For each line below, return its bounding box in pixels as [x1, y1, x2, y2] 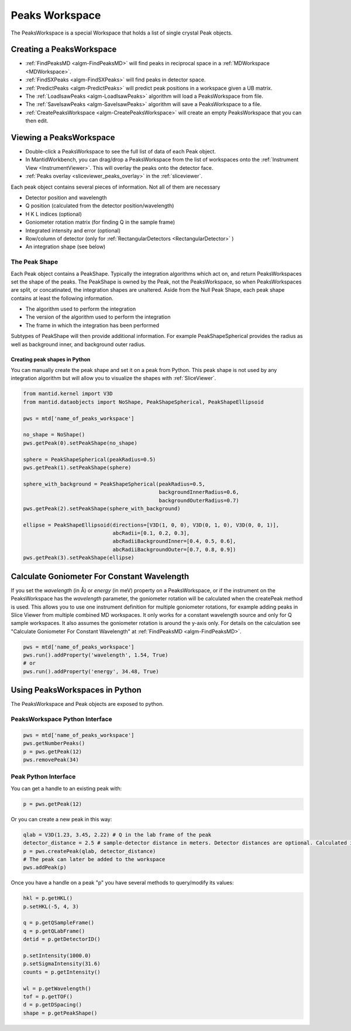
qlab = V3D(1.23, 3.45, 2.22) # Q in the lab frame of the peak [23, 831, 212, 838]
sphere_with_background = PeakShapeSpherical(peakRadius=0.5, [23, 480, 205, 487]
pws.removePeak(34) [23, 756, 79, 763]
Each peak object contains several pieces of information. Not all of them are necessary [11, 183, 221, 190]
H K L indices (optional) [25, 210, 82, 217]
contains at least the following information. [11, 295, 113, 302]
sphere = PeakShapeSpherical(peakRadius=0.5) [23, 456, 156, 463]
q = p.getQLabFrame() [23, 927, 85, 934]
